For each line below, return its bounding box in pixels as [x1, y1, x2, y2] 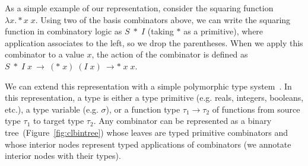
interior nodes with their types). [5, 149, 121, 162]
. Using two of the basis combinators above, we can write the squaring [35, 13, 291, 25]
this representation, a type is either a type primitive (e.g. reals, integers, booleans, [5, 91, 304, 104]
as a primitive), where [183, 25, 263, 37]
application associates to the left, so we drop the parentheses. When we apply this [5, 36, 303, 49]
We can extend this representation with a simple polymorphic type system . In [5, 79, 292, 92]
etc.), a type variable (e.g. [5, 103, 99, 115]
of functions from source [212, 103, 300, 115]
